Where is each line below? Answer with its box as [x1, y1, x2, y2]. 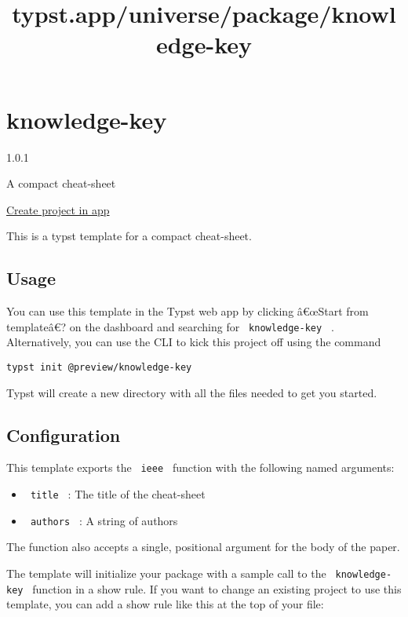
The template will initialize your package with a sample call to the [6, 564, 326, 581]
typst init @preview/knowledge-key [6, 361, 192, 373]
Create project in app [6, 201, 110, 217]
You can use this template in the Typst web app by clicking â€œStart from [6, 303, 369, 319]
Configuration [6, 422, 121, 447]
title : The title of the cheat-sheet [30, 486, 206, 502]
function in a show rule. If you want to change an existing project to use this [32, 580, 402, 597]
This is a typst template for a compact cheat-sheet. [6, 228, 252, 244]
